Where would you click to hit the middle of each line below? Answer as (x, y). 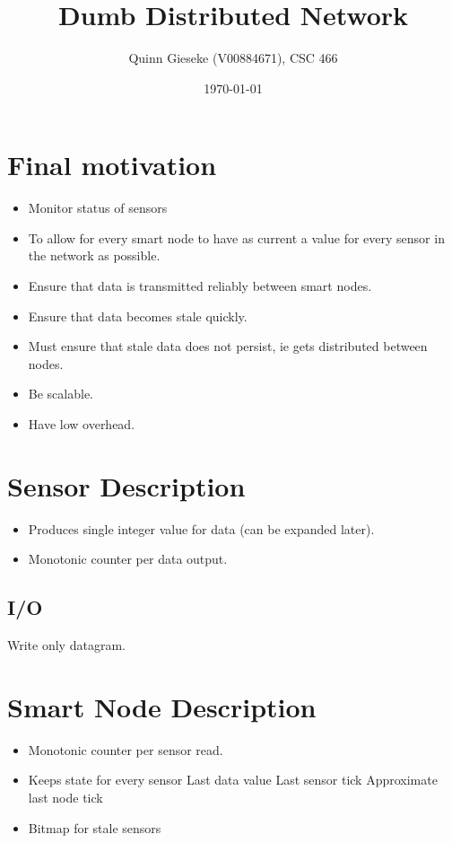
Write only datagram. (66, 645)
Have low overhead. (82, 424)
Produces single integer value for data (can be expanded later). (201, 528)
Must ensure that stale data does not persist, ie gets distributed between (228, 346)
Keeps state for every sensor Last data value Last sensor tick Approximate (233, 780)
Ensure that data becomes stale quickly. (138, 316)
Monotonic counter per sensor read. (126, 749)
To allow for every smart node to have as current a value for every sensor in (236, 237)
